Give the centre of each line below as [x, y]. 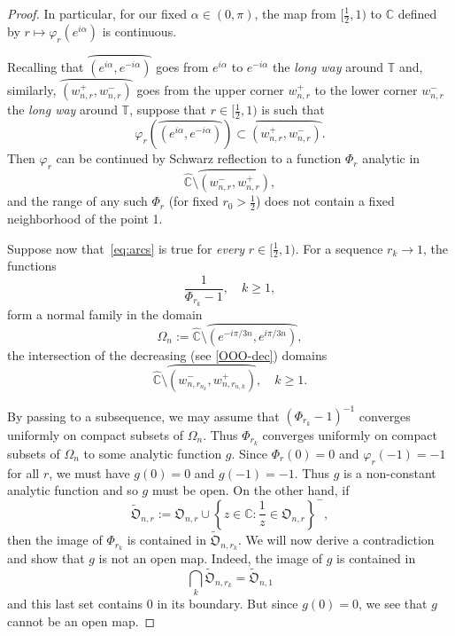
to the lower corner [366, 90]
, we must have [89, 472]
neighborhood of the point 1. [85, 218]
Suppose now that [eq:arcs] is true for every [126, 248]
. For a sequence [339, 248]
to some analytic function [153, 453]
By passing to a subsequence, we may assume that [143, 415]
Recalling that [46, 67]
